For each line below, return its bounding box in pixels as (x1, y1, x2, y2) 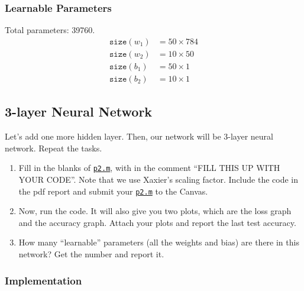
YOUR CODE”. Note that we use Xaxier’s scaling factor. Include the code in (18, 173, 298, 185)
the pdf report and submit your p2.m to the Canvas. (18, 185, 208, 197)
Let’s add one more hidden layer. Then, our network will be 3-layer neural (5, 130, 273, 143)
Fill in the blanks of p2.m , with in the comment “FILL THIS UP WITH (18, 161, 280, 174)
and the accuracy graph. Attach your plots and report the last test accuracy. (18, 216, 296, 228)
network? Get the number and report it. (18, 248, 164, 260)
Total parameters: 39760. (5, 24, 95, 36)
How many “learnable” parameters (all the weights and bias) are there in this (18, 236, 299, 248)
